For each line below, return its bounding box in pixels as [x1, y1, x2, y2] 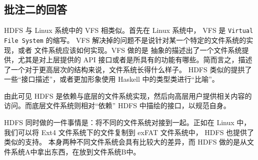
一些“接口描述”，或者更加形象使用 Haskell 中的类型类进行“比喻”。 [4, 74, 219, 84]
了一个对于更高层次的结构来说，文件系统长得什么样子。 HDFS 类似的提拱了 [4, 64, 252, 74]
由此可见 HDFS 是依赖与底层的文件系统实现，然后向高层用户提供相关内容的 [4, 90, 252, 101]
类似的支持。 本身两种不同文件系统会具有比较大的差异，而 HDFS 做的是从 [4, 137, 247, 147]
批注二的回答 [4, 1, 67, 17]
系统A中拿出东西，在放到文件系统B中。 [10, 146, 140, 157]
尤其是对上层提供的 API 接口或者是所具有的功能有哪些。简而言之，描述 [17, 54, 252, 65]
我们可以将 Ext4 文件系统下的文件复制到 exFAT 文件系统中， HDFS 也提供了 [4, 127, 254, 137]
